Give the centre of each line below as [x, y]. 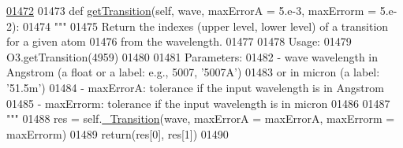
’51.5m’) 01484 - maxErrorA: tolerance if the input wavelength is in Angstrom [195, 87]
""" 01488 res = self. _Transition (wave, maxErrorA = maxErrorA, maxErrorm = [201, 118]
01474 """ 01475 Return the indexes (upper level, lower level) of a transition [205, 26]
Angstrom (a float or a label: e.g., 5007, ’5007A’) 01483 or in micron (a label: [193, 72]
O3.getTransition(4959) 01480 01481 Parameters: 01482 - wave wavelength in [192, 56]
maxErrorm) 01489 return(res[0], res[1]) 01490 [118, 133]
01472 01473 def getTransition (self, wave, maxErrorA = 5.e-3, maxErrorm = [192, 10]
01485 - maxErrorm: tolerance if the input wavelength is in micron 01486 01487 [198, 103]
